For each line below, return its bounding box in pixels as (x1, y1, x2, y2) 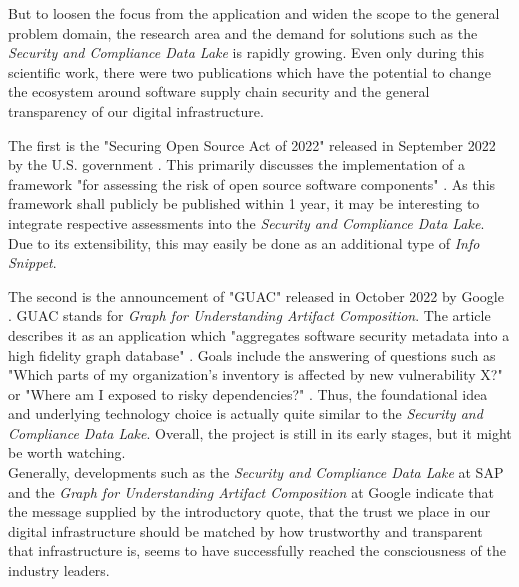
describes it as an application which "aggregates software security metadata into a (8, 324, 510, 345)
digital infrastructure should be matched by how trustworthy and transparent (8, 520, 483, 541)
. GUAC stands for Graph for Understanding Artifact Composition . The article (8, 305, 491, 326)
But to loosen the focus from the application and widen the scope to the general (8, 3, 500, 23)
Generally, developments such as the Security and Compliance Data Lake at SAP (8, 462, 504, 483)
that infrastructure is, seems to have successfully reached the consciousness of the (8, 540, 506, 561)
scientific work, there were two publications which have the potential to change (8, 61, 491, 82)
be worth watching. (8, 442, 126, 463)
